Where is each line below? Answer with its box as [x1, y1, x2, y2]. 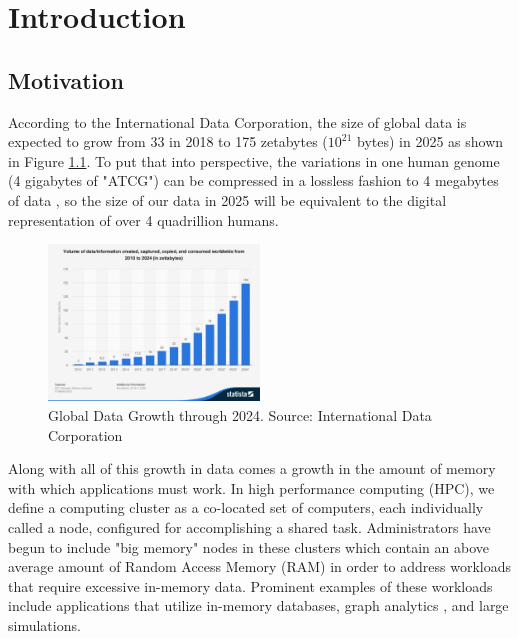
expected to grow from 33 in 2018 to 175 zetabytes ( [8, 131, 328, 152]
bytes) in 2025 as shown [357, 131, 504, 152]
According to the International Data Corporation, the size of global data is [8, 111, 467, 132]
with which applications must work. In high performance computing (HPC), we [8, 477, 495, 498]
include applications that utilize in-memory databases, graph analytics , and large [8, 595, 509, 616]
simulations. [8, 615, 81, 636]
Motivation [8, 64, 124, 95]
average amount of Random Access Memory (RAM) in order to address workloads [8, 556, 512, 577]
